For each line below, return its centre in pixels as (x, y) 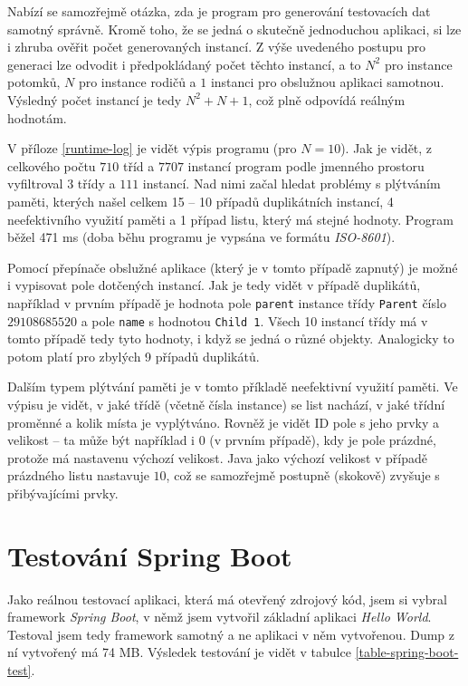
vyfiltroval (35, 184)
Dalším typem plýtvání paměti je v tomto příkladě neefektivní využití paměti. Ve (233, 386)
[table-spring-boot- (407, 652)
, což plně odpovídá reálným (327, 99)
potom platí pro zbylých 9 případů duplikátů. (134, 356)
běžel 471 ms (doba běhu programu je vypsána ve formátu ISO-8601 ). (201, 237)
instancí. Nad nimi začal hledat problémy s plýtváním (291, 184)
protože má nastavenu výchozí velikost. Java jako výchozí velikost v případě (218, 457)
